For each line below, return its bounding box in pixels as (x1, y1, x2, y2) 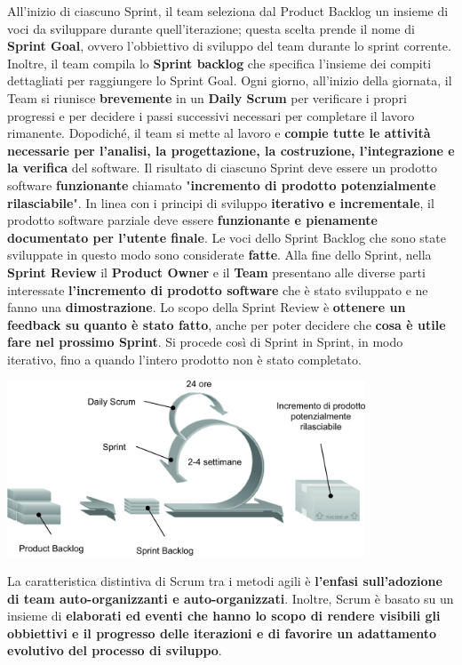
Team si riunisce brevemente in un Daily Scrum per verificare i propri (7, 88, 407, 107)
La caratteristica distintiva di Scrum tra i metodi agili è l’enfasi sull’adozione (7, 571, 442, 589)
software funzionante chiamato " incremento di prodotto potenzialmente (7, 175, 436, 194)
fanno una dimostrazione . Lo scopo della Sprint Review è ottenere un (7, 298, 406, 316)
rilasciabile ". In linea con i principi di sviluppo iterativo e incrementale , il (7, 193, 434, 212)
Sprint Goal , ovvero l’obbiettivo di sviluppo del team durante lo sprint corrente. (7, 36, 451, 55)
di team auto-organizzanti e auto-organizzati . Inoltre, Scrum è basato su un (7, 589, 454, 607)
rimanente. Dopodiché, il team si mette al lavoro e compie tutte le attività (7, 124, 431, 142)
